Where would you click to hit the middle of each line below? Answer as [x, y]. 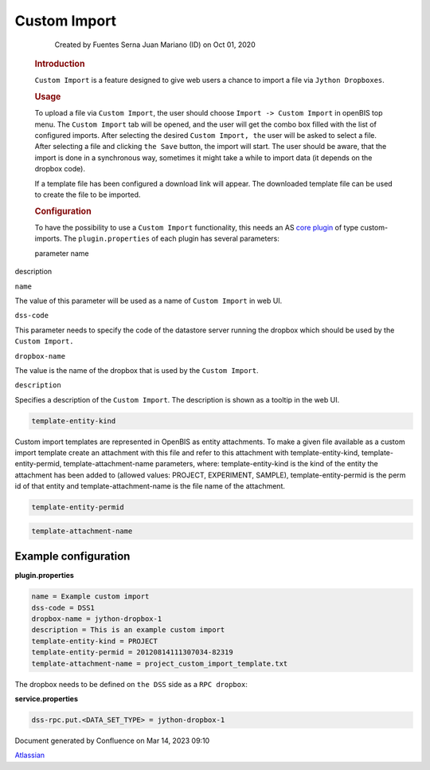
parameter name [62, 253]
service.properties [47, 699]
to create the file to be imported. [88, 194]
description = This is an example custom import [128, 630]
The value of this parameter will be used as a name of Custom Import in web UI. [149, 301]
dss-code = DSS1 [63, 607]
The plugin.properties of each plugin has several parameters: [172, 238]
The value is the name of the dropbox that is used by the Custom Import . [137, 370]
